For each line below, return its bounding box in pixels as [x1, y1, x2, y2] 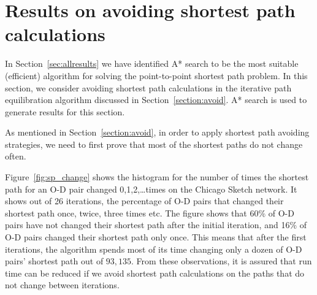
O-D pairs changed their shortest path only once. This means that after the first [5, 231, 307, 243]
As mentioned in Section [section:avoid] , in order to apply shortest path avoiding [5, 126, 310, 139]
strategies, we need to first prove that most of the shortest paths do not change [5, 137, 303, 150]
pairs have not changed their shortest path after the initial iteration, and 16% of [5, 218, 307, 231]
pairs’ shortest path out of [5, 255, 104, 267]
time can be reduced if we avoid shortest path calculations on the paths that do [5, 266, 305, 279]
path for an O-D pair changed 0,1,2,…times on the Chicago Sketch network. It [5, 182, 297, 195]
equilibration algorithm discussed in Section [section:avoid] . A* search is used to [5, 93, 307, 106]
